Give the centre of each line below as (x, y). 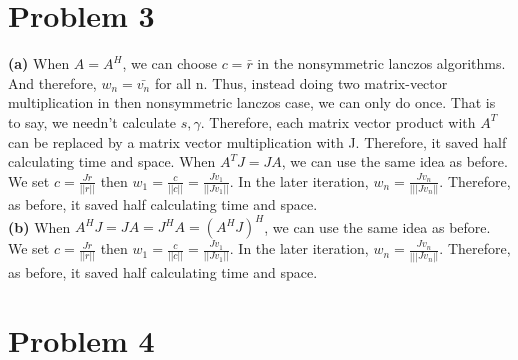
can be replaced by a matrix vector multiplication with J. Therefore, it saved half (257, 141)
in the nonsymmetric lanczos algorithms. (381, 63)
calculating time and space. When (112, 161)
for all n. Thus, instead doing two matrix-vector (301, 82)
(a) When (39, 63)
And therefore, (52, 82)
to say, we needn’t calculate (92, 121)
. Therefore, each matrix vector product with (338, 121)
